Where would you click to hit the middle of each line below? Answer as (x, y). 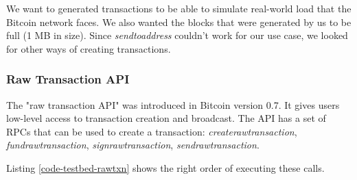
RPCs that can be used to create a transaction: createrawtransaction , (152, 131)
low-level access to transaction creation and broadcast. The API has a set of (166, 118)
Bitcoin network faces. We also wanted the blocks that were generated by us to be (179, 22)
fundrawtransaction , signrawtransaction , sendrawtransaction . (133, 145)
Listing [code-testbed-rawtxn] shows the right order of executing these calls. (165, 167)
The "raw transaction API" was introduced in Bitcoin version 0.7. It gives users (173, 104)
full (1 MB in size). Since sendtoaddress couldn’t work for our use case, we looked (177, 35)
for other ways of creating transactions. (89, 48)
